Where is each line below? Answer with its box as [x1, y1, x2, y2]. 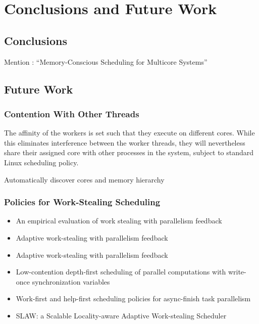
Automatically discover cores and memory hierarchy [4, 174, 165, 184]
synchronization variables [32, 276, 110, 287]
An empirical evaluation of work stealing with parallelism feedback [16, 215, 222, 226]
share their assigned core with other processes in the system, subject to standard [4, 147, 254, 158]
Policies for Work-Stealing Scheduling [4, 196, 161, 208]
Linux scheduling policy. [4, 157, 79, 167]
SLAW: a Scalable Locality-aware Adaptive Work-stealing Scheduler [16, 310, 227, 320]
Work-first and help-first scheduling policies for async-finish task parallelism [16, 293, 251, 304]
